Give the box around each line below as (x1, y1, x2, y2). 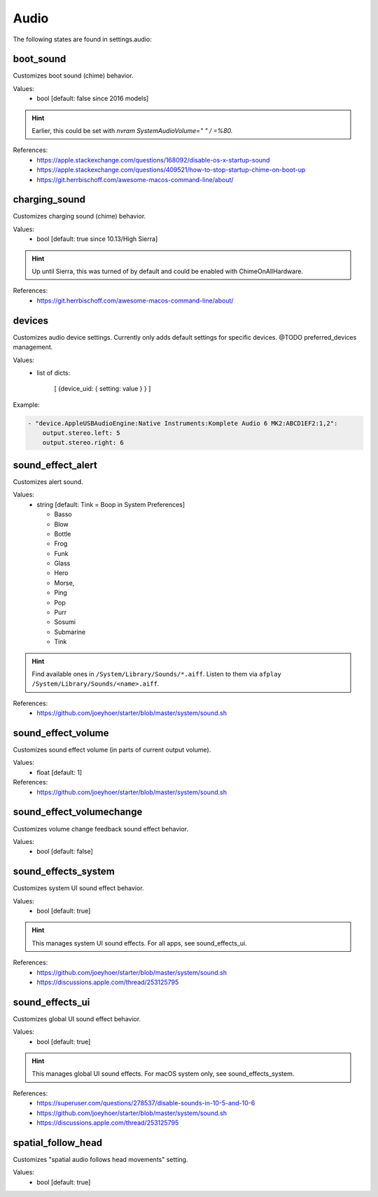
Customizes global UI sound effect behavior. (13, 1014, 141, 1023)
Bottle (54, 530, 71, 538)
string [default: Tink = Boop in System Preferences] (36, 500, 185, 508)
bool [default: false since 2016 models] (36, 95, 149, 103)
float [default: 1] (36, 768, 83, 777)
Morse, (54, 579, 75, 587)
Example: (13, 400, 40, 409)
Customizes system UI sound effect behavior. (13, 884, 144, 892)
